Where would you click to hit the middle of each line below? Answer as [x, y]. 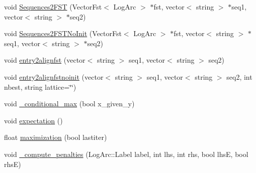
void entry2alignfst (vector [45, 60]
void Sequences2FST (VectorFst [53, 7]
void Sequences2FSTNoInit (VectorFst [63, 33]
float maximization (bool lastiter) [56, 137]
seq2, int [239, 76]
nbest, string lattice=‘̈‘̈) [40, 86]
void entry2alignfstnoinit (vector [54, 76]
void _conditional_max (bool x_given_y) [69, 104]
